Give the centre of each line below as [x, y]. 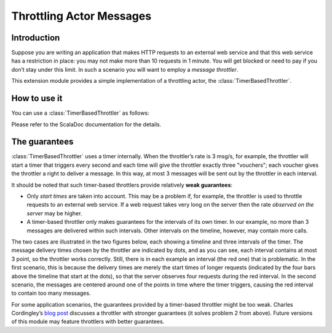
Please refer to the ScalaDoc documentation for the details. [86, 124]
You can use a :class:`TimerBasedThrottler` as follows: [81, 113]
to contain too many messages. [51, 293]
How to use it [37, 98]
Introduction [36, 38]
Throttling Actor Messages [81, 16]
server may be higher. [54, 213]
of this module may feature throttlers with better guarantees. [88, 321]
